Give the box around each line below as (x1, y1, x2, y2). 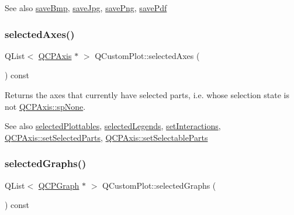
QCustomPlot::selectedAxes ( (95, 49, 200, 61)
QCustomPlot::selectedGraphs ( (102, 179, 216, 191)
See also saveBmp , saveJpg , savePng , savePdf (5, 2, 167, 13)
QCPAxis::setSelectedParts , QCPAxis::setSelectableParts (5, 131, 208, 143)
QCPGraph (38, 179, 79, 191)
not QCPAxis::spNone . (5, 100, 86, 112)
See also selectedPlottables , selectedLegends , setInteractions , (5, 120, 221, 132)
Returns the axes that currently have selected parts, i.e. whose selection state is (5, 89, 290, 100)
